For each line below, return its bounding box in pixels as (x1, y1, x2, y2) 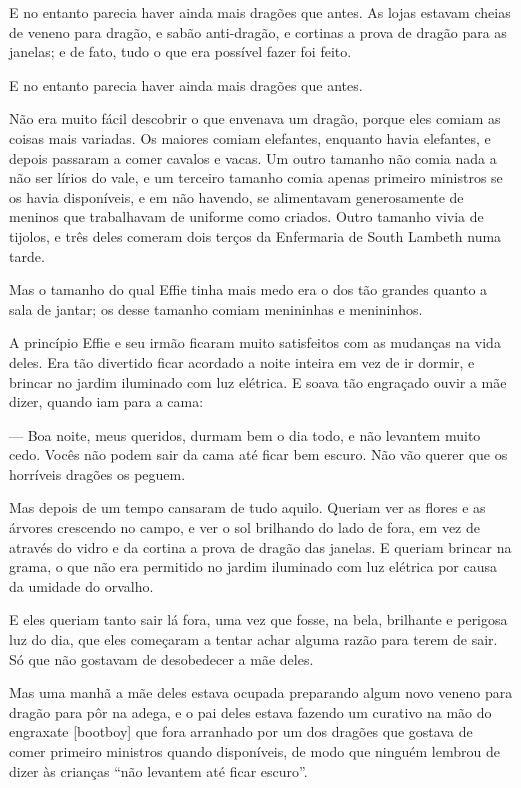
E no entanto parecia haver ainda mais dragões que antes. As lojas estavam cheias (9, 2, 511, 22)
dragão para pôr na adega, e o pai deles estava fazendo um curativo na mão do (9, 701, 492, 722)
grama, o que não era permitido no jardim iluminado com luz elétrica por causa (9, 556, 497, 577)
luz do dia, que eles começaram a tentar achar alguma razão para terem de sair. (9, 629, 498, 650)
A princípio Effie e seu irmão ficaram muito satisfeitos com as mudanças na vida (9, 332, 501, 353)
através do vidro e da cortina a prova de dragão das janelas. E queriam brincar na (9, 536, 512, 557)
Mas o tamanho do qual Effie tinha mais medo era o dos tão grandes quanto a (9, 279, 488, 300)
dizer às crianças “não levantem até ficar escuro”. (9, 760, 308, 781)
